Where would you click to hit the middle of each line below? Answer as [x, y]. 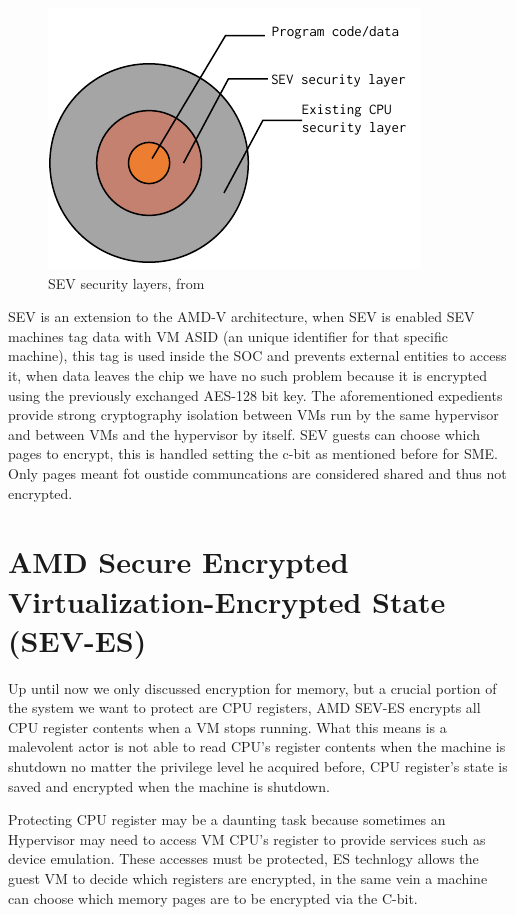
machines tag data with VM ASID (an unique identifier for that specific [228, 335]
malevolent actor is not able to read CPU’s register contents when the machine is [257, 746]
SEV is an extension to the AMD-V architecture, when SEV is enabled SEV [241, 316]
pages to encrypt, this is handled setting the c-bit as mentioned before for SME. [253, 453]
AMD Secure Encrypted [178, 561]
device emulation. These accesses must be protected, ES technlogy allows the [243, 858]
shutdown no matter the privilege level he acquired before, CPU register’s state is [258, 766]
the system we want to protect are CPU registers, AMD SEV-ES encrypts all [244, 707]
